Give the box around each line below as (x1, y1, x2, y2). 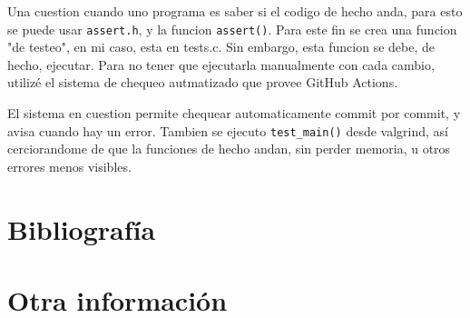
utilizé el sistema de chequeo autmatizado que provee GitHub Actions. (7, 73, 398, 92)
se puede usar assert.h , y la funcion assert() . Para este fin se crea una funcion (7, 19, 457, 38)
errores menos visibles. (7, 156, 132, 175)
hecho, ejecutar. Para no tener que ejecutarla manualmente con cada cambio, (7, 55, 435, 74)
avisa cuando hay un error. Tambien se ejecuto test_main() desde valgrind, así (7, 121, 448, 140)
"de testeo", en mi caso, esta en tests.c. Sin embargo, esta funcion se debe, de (7, 37, 436, 56)
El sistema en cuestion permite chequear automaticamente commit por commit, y (7, 104, 461, 123)
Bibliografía (7, 210, 156, 247)
